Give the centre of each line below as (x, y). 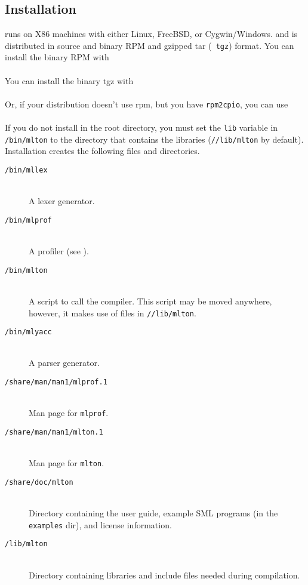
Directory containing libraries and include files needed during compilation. (164, 575)
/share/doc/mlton (39, 482)
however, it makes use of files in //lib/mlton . (113, 312)
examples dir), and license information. (100, 524)
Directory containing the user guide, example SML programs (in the (153, 513)
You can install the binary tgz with (69, 80)
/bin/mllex (26, 170)
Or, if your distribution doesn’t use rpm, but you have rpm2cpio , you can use (147, 104)
